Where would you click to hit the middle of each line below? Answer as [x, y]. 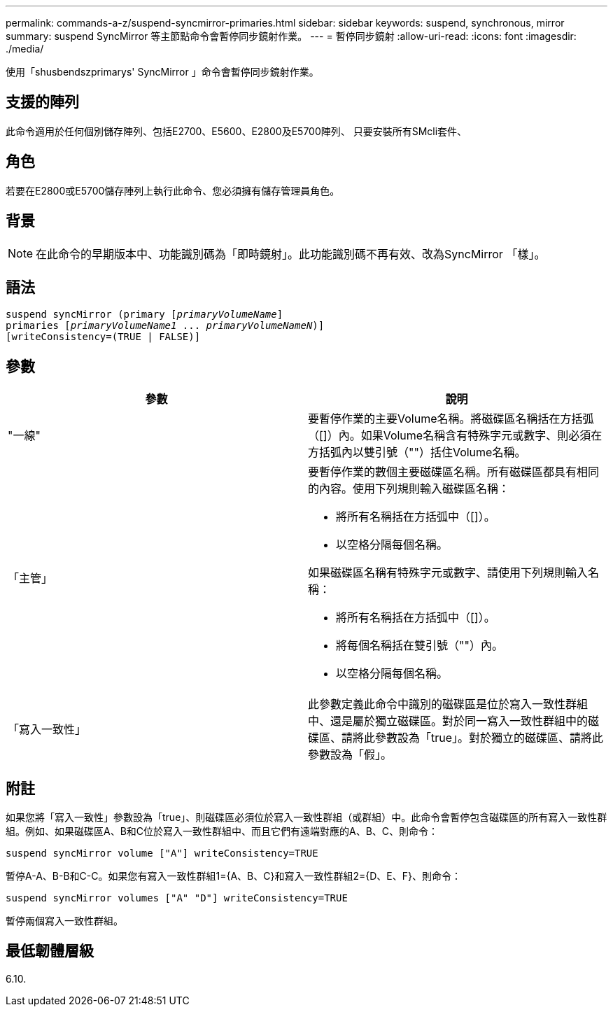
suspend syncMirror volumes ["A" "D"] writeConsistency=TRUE [177, 898]
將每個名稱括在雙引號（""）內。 [420, 646]
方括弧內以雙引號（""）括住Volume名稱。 [417, 452]
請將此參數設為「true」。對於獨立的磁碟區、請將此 [473, 738]
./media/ [25, 49]
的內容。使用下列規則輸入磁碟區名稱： [409, 489]
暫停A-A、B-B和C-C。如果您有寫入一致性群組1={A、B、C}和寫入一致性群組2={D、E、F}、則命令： [233, 876]
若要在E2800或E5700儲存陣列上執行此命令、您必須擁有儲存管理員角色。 [173, 190]
